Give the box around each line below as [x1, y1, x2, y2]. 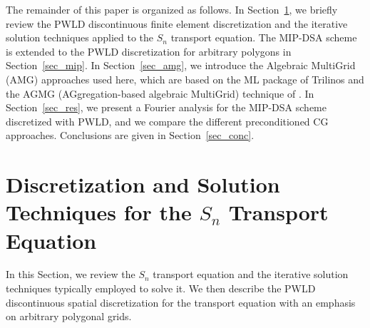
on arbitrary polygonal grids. [6, 309, 132, 324]
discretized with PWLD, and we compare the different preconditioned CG [6, 113, 329, 128]
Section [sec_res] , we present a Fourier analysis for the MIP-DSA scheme [6, 100, 327, 115]
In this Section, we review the [6, 267, 135, 282]
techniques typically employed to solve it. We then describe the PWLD [6, 281, 316, 296]
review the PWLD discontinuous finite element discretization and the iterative [6, 16, 348, 31]
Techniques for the [6, 198, 192, 227]
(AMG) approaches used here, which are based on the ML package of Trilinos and [6, 71, 364, 86]
